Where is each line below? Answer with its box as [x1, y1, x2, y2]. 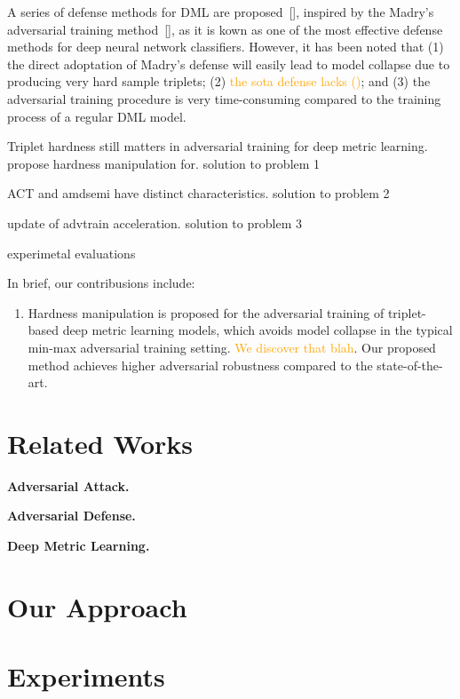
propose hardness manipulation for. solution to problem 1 [7, 154, 321, 172]
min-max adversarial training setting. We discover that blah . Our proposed [28, 338, 436, 356]
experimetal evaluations [7, 243, 136, 262]
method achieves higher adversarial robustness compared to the [28, 355, 373, 374]
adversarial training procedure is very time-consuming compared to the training [7, 89, 441, 107]
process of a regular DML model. [7, 107, 186, 125]
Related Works [7, 425, 194, 461]
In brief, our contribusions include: [7, 274, 195, 292]
